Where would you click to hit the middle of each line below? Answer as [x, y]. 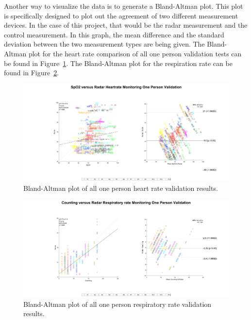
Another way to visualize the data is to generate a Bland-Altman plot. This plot [124, 6]
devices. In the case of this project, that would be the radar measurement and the [126, 25]
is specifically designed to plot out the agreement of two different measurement [121, 15]
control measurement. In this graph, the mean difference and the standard [114, 34]
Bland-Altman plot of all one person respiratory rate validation [117, 304]
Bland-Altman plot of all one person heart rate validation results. [121, 188]
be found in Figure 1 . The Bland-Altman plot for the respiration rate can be [118, 63]
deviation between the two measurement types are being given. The [104, 44]
